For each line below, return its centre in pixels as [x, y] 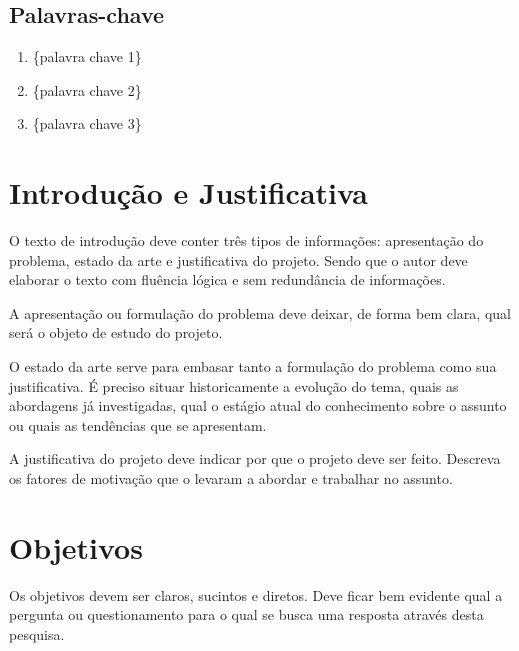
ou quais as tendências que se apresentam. [138, 424]
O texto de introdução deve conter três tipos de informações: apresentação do [246, 240]
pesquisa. [37, 633]
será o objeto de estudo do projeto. [116, 332]
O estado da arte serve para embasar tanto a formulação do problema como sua [253, 366]
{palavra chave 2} [87, 89]
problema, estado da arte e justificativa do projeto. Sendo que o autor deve [238, 259]
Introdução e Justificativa [188, 192]
